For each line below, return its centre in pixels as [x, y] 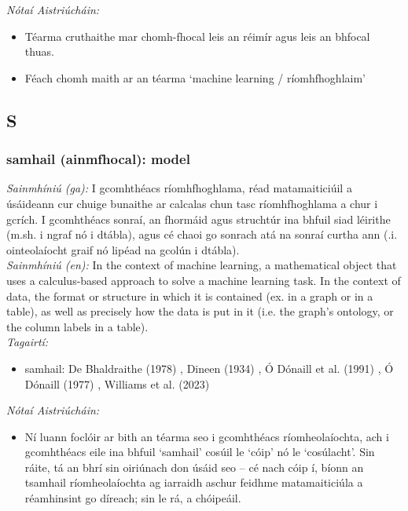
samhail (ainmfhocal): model [98, 159]
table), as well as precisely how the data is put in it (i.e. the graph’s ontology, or [200, 311]
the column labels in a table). [77, 326]
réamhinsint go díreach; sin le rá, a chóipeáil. [133, 498]
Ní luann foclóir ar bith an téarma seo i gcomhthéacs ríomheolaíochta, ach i [207, 436]
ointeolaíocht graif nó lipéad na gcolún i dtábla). [123, 249]
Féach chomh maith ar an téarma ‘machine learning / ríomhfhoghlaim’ [195, 77]
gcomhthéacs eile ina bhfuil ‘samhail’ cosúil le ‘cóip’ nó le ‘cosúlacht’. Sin [200, 452]
